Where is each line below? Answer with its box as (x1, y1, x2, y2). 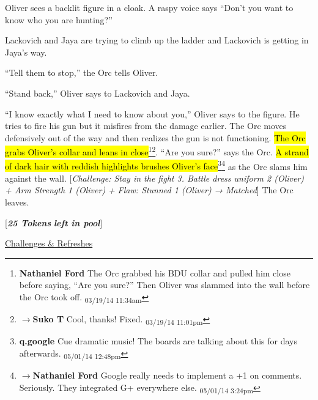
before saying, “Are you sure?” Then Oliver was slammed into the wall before (19, 278, 310, 291)
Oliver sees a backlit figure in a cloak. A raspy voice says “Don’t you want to (5, 1, 294, 13)
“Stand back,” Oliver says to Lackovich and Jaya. (5, 86, 190, 99)
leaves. (5, 196, 29, 209)
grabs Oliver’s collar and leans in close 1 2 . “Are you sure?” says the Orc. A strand (5, 144, 309, 158)
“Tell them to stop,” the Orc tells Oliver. (5, 66, 158, 79)
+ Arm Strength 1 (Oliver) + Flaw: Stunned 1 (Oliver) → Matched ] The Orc (5, 183, 294, 196)
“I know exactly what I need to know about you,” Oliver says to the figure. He (5, 107, 300, 120)
